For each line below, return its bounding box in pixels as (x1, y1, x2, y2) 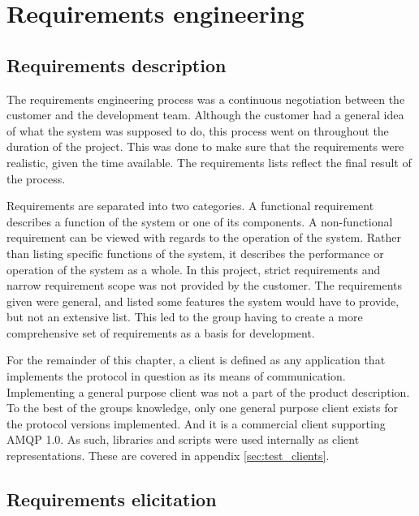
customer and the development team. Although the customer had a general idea (6, 106, 404, 123)
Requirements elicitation (6, 487, 217, 512)
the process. (6, 170, 66, 187)
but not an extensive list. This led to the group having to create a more (6, 308, 363, 325)
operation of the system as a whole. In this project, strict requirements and (6, 260, 381, 277)
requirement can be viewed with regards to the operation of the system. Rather (6, 229, 401, 246)
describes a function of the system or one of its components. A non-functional (6, 213, 393, 230)
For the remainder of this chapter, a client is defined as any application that (6, 351, 386, 368)
